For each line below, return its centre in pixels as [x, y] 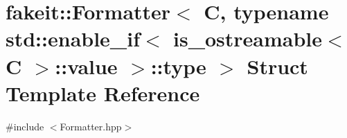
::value [86, 66]
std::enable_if [73, 38]
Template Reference [103, 93]
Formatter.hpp [91, 126]
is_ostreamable [248, 38]
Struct [277, 66]
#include [25, 126]
